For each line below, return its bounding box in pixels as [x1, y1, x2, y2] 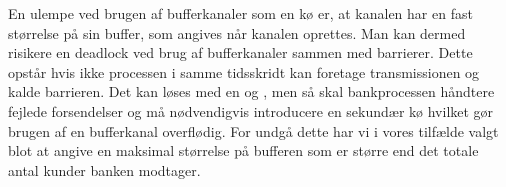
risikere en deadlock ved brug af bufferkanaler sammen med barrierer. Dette [8, 42, 473, 63]
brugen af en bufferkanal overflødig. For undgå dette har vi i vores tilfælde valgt [8, 120, 499, 141]
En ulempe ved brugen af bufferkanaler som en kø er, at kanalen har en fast [8, 3, 473, 23]
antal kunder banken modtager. [8, 159, 201, 180]
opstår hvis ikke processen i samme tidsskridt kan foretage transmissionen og [8, 61, 480, 82]
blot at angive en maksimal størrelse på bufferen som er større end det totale [8, 140, 479, 161]
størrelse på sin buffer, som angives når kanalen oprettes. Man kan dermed [8, 22, 466, 43]
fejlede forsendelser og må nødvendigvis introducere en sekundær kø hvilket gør [8, 100, 494, 121]
